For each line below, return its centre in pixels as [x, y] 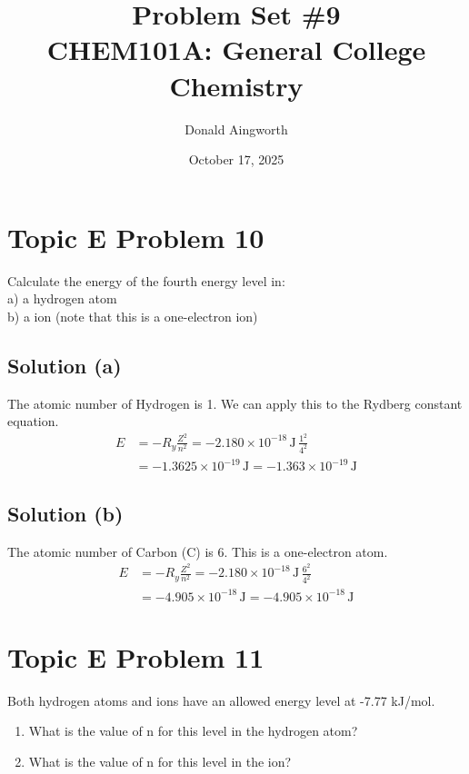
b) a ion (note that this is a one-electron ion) [133, 316]
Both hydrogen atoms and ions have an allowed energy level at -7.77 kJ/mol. [221, 700]
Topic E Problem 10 [136, 237]
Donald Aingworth [236, 129]
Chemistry [236, 85]
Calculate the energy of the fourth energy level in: [146, 280]
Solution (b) [65, 513]
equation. [33, 421]
